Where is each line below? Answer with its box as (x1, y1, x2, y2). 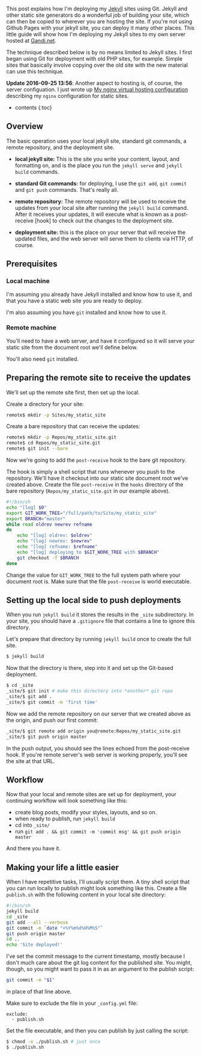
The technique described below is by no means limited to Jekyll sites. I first (6, 49, 193, 56)
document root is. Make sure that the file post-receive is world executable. (6, 577, 191, 585)
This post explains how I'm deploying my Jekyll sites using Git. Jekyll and (6, 5, 188, 12)
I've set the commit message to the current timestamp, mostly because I (6, 953, 185, 960)
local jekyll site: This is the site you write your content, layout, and (14, 155, 180, 162)
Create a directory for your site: (6, 400, 84, 408)
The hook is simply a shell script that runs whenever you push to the (6, 468, 175, 476)
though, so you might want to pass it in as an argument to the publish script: (6, 965, 194, 973)
